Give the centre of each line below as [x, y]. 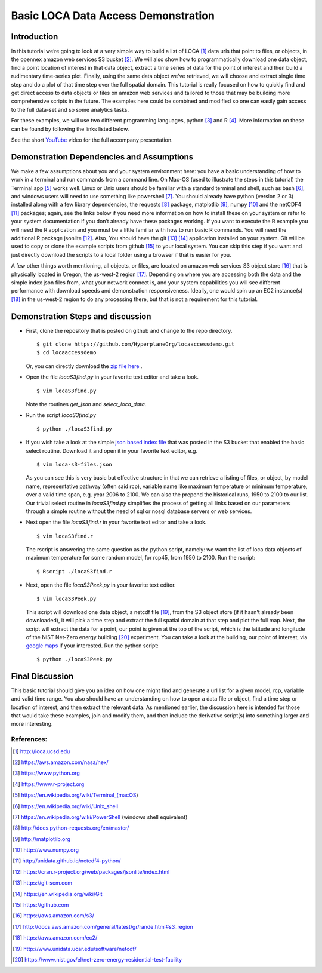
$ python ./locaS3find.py [75, 429]
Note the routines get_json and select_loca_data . [86, 404]
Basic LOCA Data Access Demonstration [113, 16]
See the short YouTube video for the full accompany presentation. [92, 140]
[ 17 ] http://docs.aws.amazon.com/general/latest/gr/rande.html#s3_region [103, 926]
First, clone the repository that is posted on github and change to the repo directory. [129, 330]
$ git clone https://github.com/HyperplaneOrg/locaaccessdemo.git [136, 344]
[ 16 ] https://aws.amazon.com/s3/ [54, 916]
